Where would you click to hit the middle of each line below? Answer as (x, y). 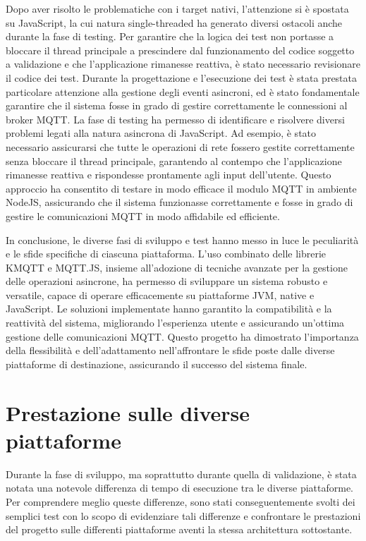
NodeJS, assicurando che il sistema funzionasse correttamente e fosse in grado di (179, 202)
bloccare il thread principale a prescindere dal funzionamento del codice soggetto (180, 50)
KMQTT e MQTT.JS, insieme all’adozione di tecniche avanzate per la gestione (177, 267)
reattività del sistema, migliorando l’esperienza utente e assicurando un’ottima (175, 323)
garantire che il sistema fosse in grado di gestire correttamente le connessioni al (177, 105)
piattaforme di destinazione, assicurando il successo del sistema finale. (157, 364)
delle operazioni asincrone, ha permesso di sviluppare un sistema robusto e (167, 281)
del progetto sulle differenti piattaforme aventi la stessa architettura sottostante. (179, 529)
